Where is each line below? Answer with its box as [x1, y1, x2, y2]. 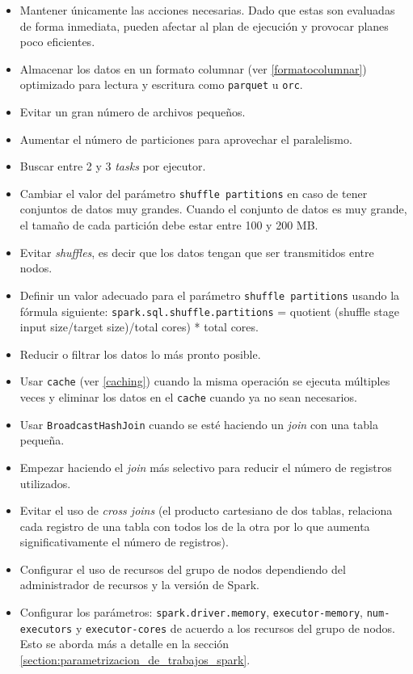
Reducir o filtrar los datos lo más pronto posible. [19, 345, 261, 362]
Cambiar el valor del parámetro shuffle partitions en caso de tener [19, 184, 368, 201]
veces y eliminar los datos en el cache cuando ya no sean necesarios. [19, 389, 357, 405]
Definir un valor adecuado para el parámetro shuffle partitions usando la [19, 286, 400, 303]
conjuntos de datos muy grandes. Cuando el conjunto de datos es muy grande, [19, 200, 407, 217]
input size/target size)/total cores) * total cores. [19, 318, 259, 335]
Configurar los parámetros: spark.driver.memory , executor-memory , [19, 604, 364, 621]
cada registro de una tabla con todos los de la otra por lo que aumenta [19, 517, 370, 534]
